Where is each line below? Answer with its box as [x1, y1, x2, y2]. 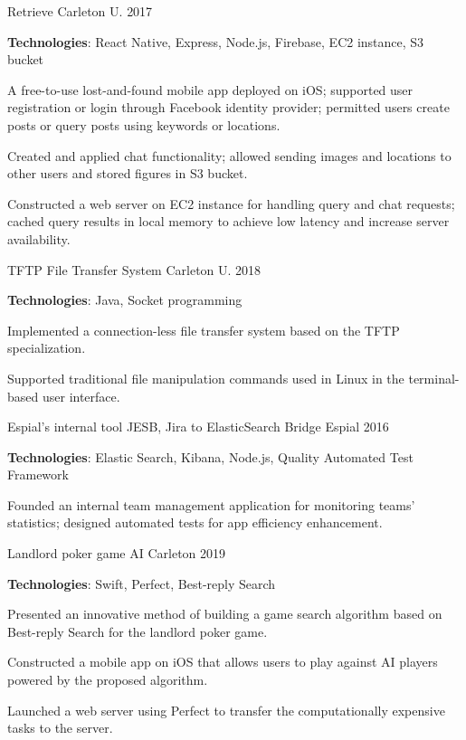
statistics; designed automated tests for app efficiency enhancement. [7, 513, 383, 532]
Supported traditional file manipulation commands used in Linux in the [7, 368, 404, 387]
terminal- [408, 368, 460, 387]
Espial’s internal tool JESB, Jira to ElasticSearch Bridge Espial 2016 [7, 417, 389, 436]
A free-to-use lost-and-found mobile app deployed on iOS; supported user [7, 80, 414, 99]
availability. [7, 229, 71, 248]
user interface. [42, 386, 120, 405]
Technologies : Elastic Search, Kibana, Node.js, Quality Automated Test [7, 447, 414, 466]
